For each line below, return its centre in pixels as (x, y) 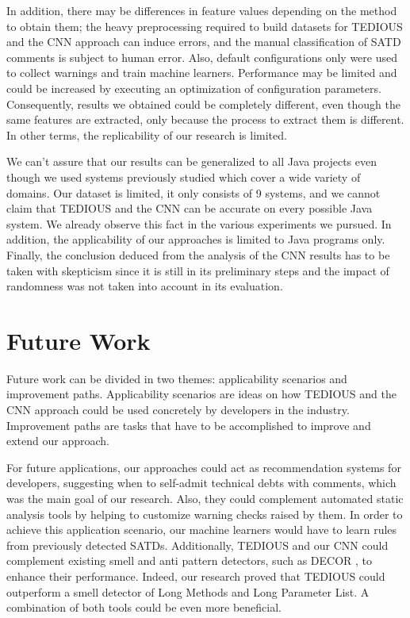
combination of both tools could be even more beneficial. (144, 607)
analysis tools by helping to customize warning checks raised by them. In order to (205, 514)
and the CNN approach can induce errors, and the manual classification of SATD (204, 42)
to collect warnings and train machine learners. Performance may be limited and (202, 73)
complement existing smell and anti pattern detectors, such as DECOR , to (190, 560)
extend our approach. (58, 441)
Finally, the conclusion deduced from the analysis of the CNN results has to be (198, 254)
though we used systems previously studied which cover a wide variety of (184, 177)
